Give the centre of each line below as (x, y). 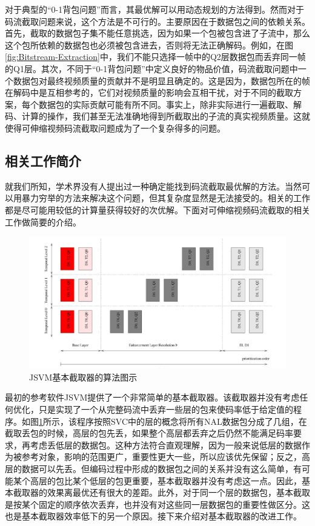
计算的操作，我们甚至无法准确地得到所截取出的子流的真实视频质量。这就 (166, 116)
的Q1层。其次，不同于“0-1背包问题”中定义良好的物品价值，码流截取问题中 (151, 68)
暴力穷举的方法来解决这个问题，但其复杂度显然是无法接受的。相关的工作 (166, 198)
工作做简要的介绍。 (43, 221)
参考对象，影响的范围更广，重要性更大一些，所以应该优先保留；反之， (161, 457)
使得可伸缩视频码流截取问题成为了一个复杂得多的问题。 (115, 128)
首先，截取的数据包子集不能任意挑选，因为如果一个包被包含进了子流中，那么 (157, 33)
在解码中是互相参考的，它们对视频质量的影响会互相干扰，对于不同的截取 (149, 92)
